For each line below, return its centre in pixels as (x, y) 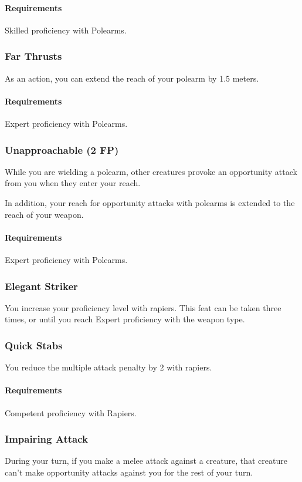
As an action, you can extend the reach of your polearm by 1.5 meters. (132, 78)
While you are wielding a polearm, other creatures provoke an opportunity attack (151, 171)
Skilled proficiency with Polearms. (66, 30)
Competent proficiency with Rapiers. (71, 412)
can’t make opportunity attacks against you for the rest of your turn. (129, 472)
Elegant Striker (41, 286)
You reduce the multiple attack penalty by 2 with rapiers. (108, 367)
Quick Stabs (34, 345)
